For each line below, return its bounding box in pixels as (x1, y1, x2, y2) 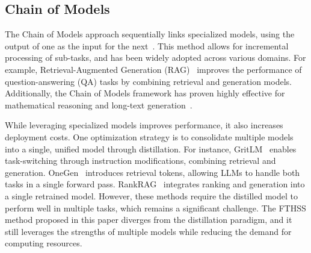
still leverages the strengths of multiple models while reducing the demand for (5, 225, 292, 237)
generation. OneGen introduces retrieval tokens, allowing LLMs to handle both (5, 166, 300, 178)
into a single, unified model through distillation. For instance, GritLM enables (5, 142, 297, 155)
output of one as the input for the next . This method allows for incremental (5, 39, 289, 52)
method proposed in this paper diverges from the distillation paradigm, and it (5, 213, 292, 226)
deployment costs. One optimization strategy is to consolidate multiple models (5, 130, 294, 143)
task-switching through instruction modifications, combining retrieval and (5, 154, 276, 167)
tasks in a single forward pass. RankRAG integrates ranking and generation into (5, 178, 305, 190)
